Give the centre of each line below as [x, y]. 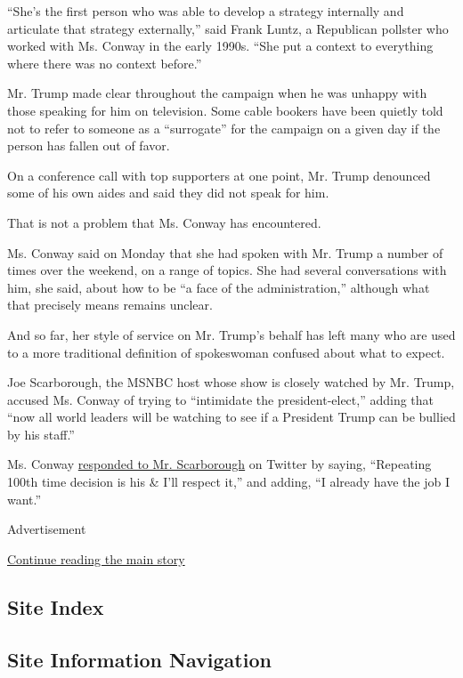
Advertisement [47, 529]
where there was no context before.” [105, 63]
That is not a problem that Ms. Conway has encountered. [164, 222]
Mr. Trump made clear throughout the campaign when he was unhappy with [217, 93]
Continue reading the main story [96, 558]
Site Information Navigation [139, 659]
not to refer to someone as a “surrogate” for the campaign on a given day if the [224, 128]
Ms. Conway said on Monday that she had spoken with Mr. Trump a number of [225, 252]
